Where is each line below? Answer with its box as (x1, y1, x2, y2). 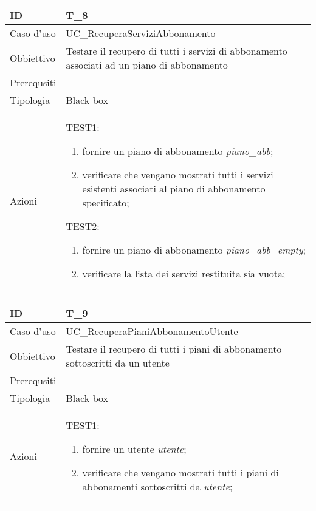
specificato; (82, 195, 129, 209)
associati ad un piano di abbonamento (66, 58, 228, 72)
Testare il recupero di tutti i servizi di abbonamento (66, 44, 287, 58)
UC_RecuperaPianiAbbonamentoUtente (66, 324, 238, 338)
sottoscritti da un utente (66, 356, 170, 370)
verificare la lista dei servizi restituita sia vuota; (82, 266, 286, 280)
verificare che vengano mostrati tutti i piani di (82, 465, 279, 479)
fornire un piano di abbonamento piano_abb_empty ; (82, 243, 306, 257)
